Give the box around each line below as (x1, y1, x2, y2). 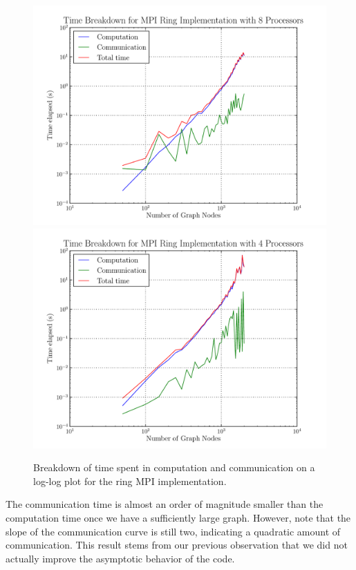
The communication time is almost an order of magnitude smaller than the (6, 497, 324, 511)
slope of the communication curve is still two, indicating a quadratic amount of (6, 524, 341, 538)
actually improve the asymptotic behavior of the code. (6, 551, 235, 565)
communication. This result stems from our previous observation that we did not (6, 538, 348, 552)
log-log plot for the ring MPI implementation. (33, 473, 227, 488)
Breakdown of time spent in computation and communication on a (33, 460, 315, 475)
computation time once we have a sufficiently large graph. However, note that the (6, 510, 351, 524)
